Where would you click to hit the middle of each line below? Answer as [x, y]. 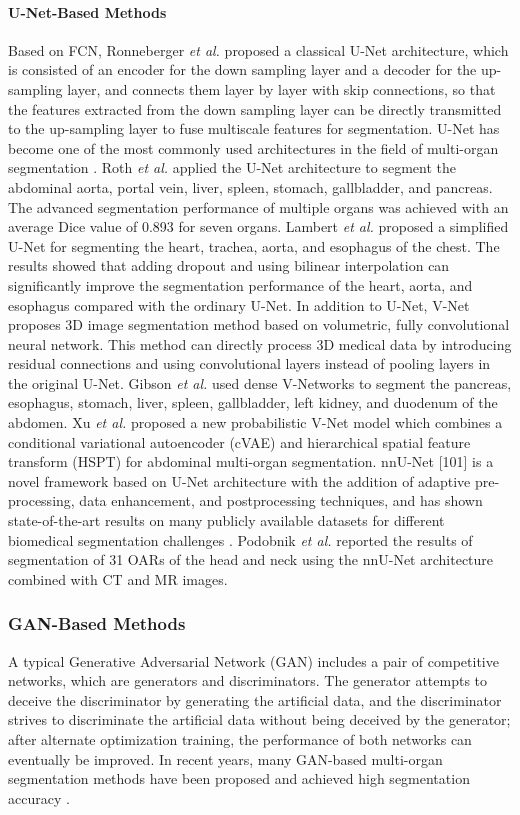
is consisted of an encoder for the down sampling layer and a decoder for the [242, 69]
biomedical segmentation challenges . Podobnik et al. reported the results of [240, 539]
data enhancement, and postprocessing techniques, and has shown [281, 500]
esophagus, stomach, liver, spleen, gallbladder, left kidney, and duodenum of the [253, 402]
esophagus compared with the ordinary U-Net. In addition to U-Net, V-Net [239, 304]
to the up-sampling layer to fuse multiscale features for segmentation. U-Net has [254, 128]
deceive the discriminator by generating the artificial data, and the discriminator [255, 699]
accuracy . [39, 797]
